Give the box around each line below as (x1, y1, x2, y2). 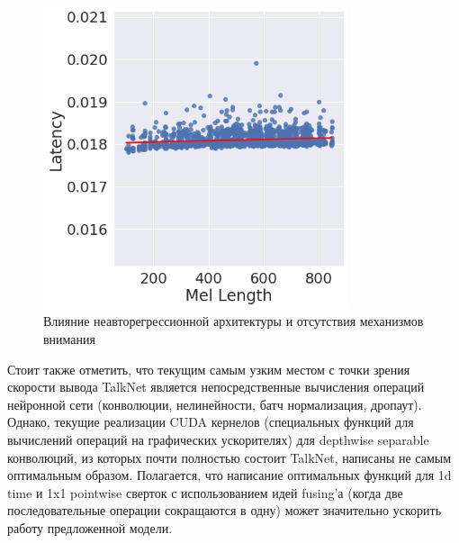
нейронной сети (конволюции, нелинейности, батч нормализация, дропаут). (7, 394, 422, 413)
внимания (43, 330, 95, 348)
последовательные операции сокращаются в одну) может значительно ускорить (7, 501, 442, 520)
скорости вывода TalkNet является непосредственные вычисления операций (7, 377, 425, 396)
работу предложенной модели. (7, 518, 173, 537)
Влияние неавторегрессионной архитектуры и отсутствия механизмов (43, 312, 424, 330)
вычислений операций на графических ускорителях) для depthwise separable (7, 430, 429, 448)
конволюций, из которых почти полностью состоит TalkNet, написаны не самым (7, 448, 452, 466)
